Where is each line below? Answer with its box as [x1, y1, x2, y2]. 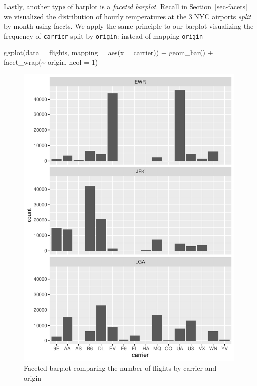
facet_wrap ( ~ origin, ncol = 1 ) [4, 57, 98, 67]
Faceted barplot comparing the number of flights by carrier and [24, 363, 217, 373]
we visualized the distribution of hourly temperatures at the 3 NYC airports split [4, 11, 251, 21]
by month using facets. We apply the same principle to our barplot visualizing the [4, 21, 254, 31]
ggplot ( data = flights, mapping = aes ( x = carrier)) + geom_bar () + [4, 47, 213, 57]
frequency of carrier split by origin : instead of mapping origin [4, 30, 203, 41]
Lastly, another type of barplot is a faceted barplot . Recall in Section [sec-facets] [4, 1, 248, 11]
